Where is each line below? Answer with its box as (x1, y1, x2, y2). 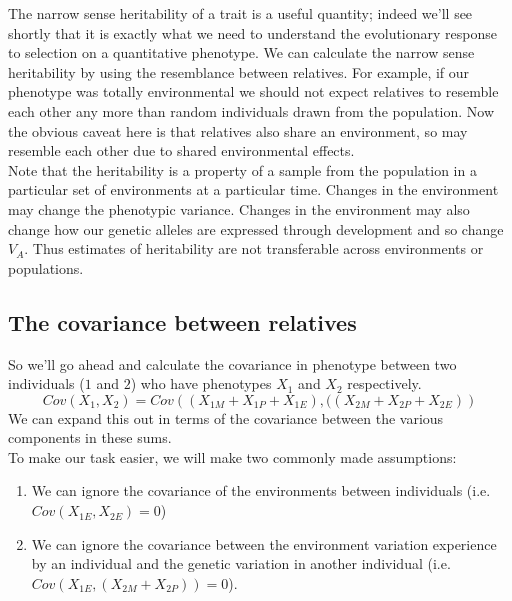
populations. (8, 257, 84, 278)
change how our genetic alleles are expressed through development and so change (8, 218, 504, 239)
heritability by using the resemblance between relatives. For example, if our (8, 61, 470, 82)
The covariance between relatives (8, 306, 357, 337)
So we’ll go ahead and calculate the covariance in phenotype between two (8, 353, 457, 374)
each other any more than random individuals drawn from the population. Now (8, 100, 495, 121)
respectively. (347, 373, 422, 394)
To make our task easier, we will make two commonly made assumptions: (8, 446, 457, 467)
